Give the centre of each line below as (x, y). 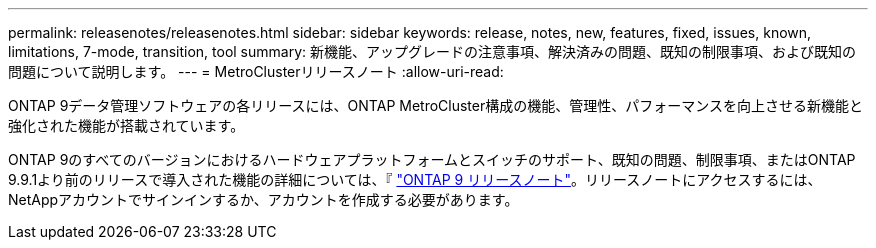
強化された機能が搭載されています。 (126, 125)
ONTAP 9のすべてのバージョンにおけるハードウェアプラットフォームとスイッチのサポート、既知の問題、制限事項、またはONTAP (432, 159)
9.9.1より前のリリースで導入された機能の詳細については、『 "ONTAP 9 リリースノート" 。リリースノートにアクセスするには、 (415, 179)
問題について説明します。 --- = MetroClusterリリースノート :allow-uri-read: (256, 71)
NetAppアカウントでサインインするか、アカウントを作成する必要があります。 (263, 199)
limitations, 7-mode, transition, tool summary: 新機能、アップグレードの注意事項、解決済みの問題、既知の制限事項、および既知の (432, 51)
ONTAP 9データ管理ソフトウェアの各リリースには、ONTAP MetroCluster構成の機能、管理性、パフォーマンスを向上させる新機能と (435, 105)
